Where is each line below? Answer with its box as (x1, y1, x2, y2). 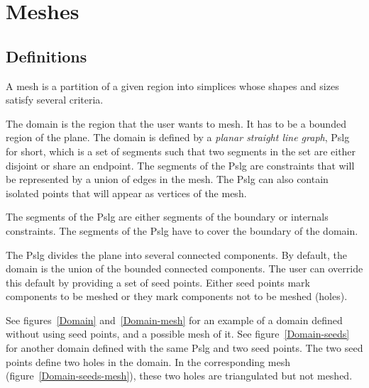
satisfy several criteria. (6, 92, 104, 107)
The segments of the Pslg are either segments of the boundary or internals (6, 209, 329, 224)
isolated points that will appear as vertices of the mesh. (6, 185, 247, 200)
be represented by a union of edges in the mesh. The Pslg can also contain (6, 172, 329, 187)
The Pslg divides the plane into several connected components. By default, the (6, 247, 348, 262)
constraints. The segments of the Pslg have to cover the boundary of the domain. (6, 223, 358, 238)
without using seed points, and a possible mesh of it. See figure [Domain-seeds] (6, 326, 350, 341)
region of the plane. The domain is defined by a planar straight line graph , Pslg (6, 130, 350, 145)
